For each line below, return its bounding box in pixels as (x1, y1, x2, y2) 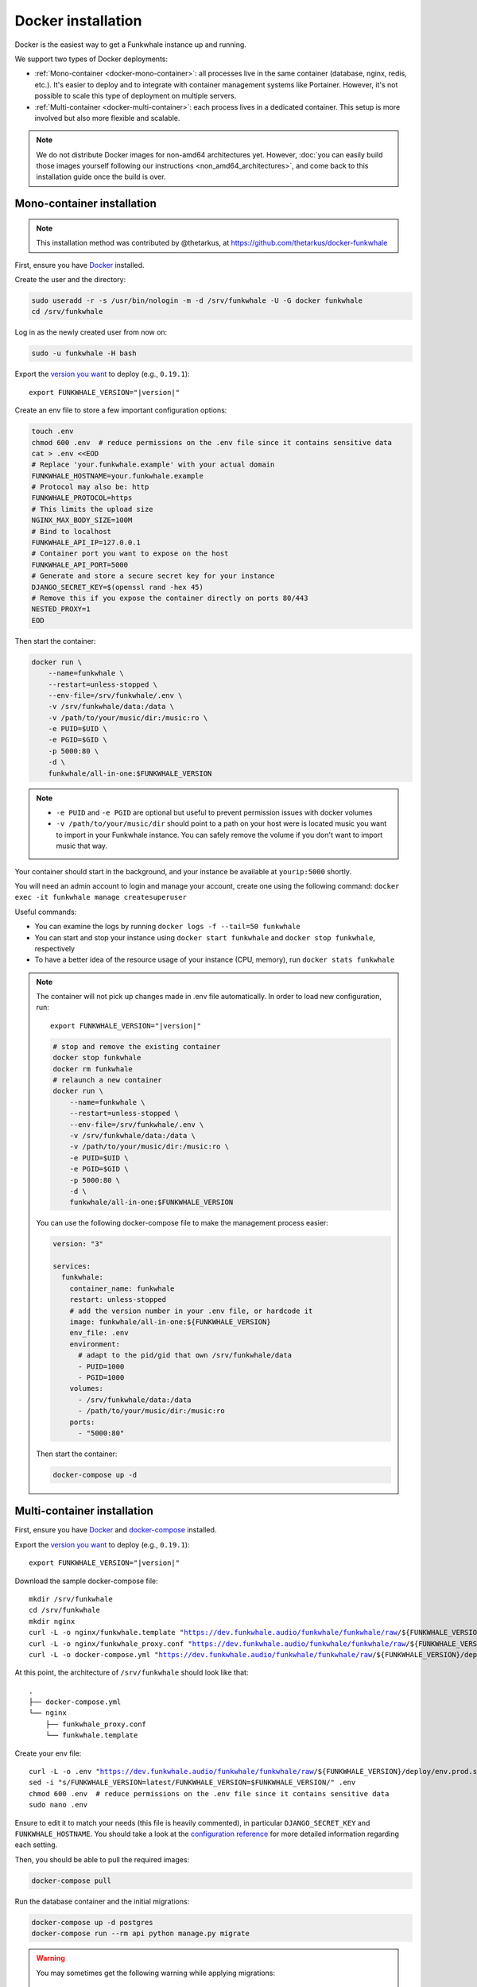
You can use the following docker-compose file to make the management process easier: (36, 1218, 329, 1228)
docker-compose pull (31, 1876, 111, 1885)
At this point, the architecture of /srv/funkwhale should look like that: (14, 1667, 249, 1677)
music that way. (56, 841, 107, 850)
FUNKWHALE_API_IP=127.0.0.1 (31, 538, 141, 548)
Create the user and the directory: (14, 275, 126, 285)
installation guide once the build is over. (36, 172, 166, 182)
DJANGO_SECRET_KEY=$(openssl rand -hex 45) (31, 583, 204, 591)
